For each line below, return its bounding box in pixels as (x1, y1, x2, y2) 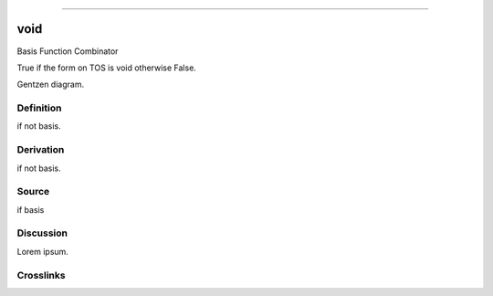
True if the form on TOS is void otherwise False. (16, 62, 196, 73)
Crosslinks (16, 269, 66, 281)
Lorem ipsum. (16, 246, 68, 257)
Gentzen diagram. (16, 79, 85, 90)
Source (16, 185, 50, 198)
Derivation (16, 143, 65, 156)
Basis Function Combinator (16, 46, 119, 57)
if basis (16, 204, 45, 215)
